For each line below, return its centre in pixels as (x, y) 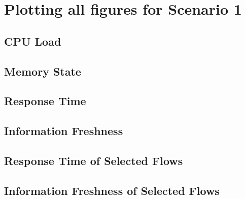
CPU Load (33, 41)
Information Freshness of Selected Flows (112, 190)
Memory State (43, 71)
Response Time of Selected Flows (94, 160)
